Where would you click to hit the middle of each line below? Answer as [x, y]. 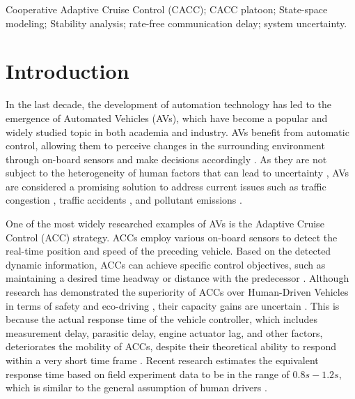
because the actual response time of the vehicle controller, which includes [161, 319]
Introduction [68, 71]
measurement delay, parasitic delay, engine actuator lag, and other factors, [164, 332]
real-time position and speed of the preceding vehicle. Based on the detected [168, 251]
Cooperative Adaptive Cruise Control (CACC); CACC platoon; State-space [167, 9]
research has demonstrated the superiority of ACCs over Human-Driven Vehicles [177, 292]
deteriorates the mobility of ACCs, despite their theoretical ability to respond [171, 346]
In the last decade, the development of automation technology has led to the [168, 104]
